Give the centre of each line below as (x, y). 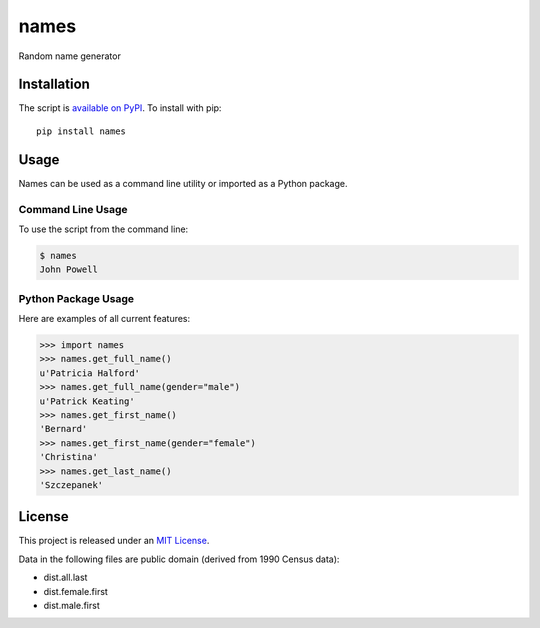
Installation (54, 84)
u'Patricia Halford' (89, 373)
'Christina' (69, 457)
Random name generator (70, 56)
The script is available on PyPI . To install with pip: (120, 108)
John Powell (69, 269)
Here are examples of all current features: (104, 318)
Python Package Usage (76, 298)
